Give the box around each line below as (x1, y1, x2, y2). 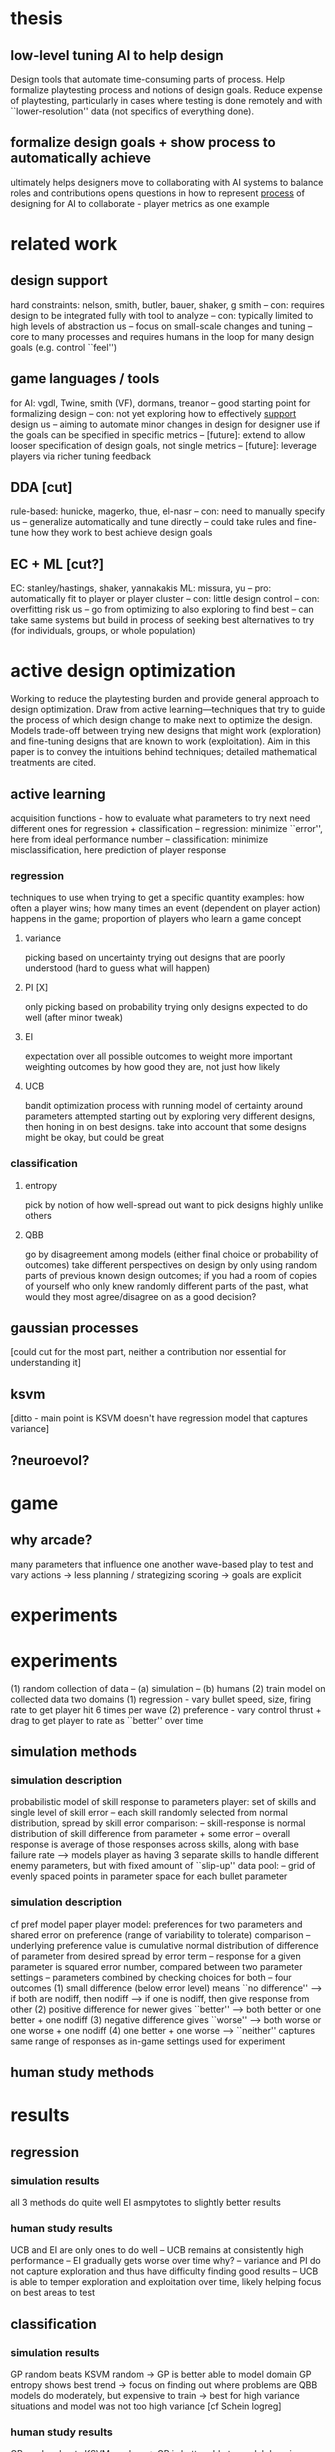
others (24, 1209, 52, 1221)
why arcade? (10, 1532, 93, 1549)
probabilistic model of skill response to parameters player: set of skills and (10, 1796, 317, 1808)
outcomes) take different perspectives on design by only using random (24, 1258, 318, 1271)
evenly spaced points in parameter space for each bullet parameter (10, 1870, 288, 1882)
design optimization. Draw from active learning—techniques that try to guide (10, 703, 326, 716)
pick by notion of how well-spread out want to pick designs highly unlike (24, 1198, 324, 1211)
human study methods (10, 2064, 155, 2081)
